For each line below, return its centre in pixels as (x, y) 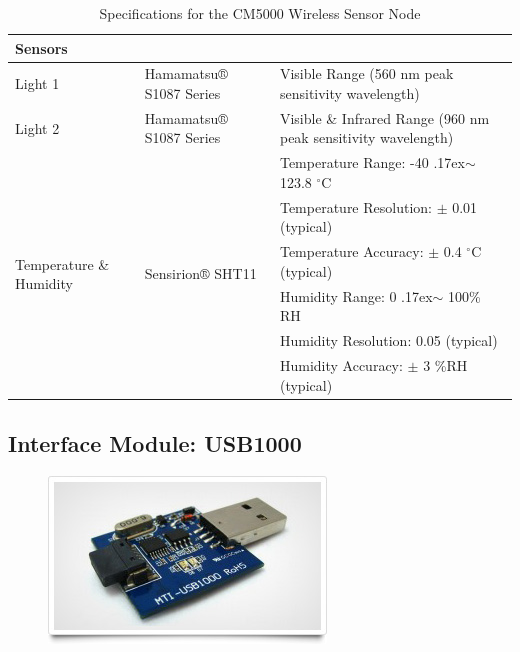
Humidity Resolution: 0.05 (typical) (388, 340)
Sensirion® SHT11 (200, 273)
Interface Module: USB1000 (155, 442)
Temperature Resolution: (355, 206)
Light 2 (37, 127)
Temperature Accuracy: (351, 251)
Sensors (41, 47)
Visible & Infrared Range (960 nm (384, 117)
